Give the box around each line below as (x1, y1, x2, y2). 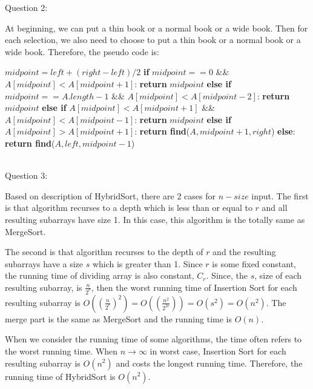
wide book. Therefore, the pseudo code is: (5, 45, 159, 58)
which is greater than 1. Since (92, 257, 203, 270)
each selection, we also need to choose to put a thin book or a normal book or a (5, 33, 301, 46)
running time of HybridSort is (5, 370, 116, 382)
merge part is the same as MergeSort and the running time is (5, 312, 232, 325)
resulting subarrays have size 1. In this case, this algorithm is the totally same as (5, 213, 305, 225)
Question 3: (5, 169, 48, 182)
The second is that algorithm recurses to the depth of (5, 245, 203, 258)
